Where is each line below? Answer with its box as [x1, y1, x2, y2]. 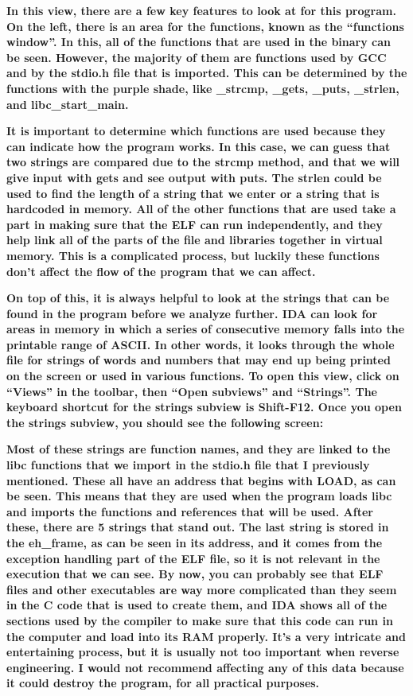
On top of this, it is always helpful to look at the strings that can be [6, 290, 390, 306]
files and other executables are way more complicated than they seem [6, 581, 397, 597]
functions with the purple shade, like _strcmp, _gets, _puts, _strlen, [6, 80, 399, 96]
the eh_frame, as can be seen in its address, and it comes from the [6, 535, 383, 550]
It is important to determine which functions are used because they [6, 122, 386, 139]
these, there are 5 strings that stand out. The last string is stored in [6, 519, 389, 535]
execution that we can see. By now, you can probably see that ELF [6, 566, 384, 582]
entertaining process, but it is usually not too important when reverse [6, 644, 399, 660]
